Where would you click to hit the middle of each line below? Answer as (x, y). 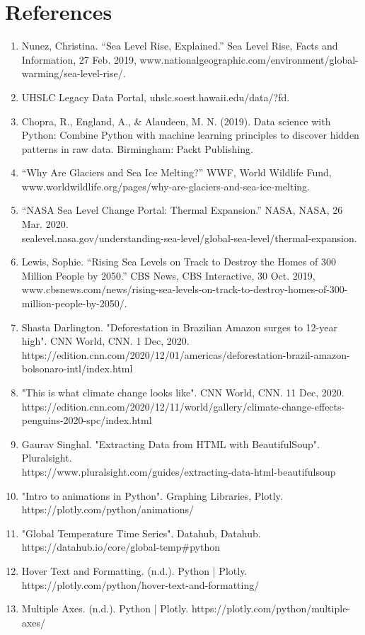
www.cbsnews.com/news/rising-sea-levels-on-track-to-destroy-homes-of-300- (185, 289)
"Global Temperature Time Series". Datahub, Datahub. (141, 533)
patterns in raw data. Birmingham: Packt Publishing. (137, 148)
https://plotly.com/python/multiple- (271, 608)
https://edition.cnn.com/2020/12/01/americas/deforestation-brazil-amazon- (186, 354)
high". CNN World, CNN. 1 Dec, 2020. (105, 341)
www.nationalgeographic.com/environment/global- (249, 59)
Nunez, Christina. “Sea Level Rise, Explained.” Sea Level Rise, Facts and (180, 46)
